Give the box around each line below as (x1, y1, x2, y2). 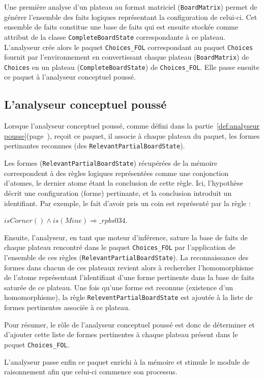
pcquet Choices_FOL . (4, 339, 70, 349)
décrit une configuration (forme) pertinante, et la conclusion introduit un (4, 187, 232, 198)
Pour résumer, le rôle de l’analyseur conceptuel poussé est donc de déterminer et (4, 319, 255, 330)
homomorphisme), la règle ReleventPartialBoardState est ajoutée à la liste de (4, 292, 253, 302)
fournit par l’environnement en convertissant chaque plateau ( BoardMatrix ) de (4, 52, 249, 62)
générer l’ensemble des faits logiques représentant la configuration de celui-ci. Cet (4, 11, 257, 22)
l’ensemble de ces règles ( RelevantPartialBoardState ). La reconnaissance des (4, 251, 249, 262)
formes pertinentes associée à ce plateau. (4, 302, 130, 313)
